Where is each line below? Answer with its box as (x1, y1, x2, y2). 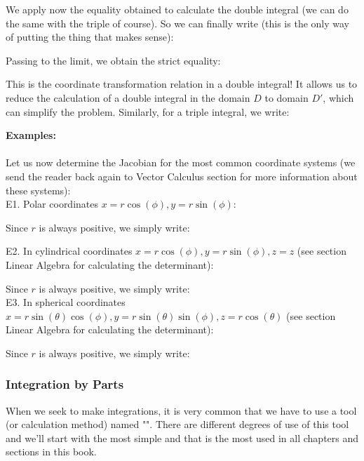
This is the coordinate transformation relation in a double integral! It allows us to (6, 76, 358, 91)
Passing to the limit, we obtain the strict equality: (6, 53, 221, 67)
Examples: (6, 128, 56, 142)
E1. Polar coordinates (6, 196, 99, 211)
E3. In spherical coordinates (6, 295, 126, 309)
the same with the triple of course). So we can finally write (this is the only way (6, 15, 349, 30)
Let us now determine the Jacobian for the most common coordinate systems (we (6, 155, 356, 170)
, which (323, 90, 354, 105)
